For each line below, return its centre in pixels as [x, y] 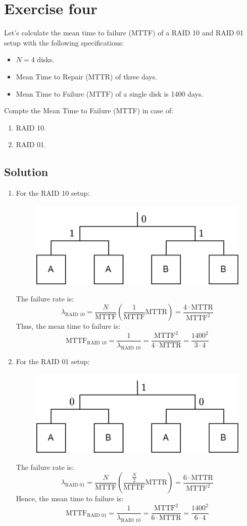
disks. [46, 59]
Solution [26, 172]
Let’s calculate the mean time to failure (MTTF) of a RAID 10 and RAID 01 [124, 33]
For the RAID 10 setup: [53, 193]
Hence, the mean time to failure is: [70, 498]
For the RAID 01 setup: [53, 361]
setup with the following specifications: [64, 42]
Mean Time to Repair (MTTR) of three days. [87, 76]
